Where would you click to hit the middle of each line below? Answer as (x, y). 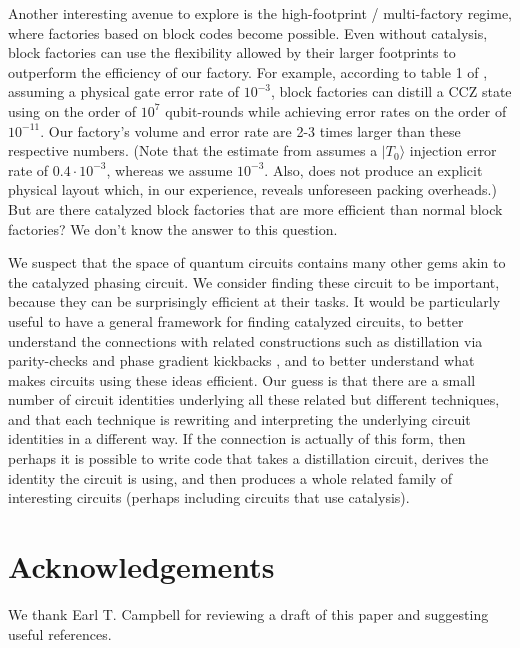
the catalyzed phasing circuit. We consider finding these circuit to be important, (254, 281)
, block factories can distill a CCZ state (391, 91)
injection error (453, 150)
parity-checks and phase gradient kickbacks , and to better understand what (241, 360)
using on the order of (72, 110)
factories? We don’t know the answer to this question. (173, 228)
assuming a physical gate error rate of (123, 91)
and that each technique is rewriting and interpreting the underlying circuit (239, 418)
